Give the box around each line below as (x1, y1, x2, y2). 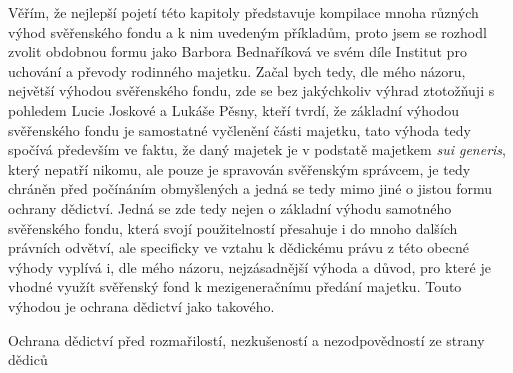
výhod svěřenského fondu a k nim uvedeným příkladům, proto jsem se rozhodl (8, 21, 487, 42)
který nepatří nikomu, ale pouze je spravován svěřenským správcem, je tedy (8, 158, 471, 179)
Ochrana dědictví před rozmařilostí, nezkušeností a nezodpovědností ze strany (8, 329, 485, 350)
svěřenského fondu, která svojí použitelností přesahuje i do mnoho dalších (8, 217, 458, 238)
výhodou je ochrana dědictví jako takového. (8, 295, 275, 316)
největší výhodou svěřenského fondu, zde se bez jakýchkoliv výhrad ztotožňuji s (8, 80, 495, 101)
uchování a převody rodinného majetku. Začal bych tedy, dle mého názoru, (8, 60, 466, 81)
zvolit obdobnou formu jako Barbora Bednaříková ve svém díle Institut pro (8, 41, 467, 62)
